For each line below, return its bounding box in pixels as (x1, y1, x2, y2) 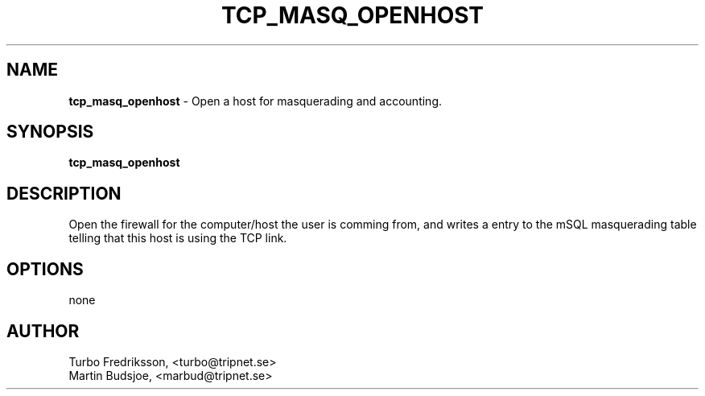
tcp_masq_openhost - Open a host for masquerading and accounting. (68, 93, 443, 108)
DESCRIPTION (6, 183, 122, 204)
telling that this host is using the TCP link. (68, 231, 287, 245)
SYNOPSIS (6, 122, 94, 142)
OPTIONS (6, 258, 84, 279)
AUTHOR (6, 320, 80, 341)
